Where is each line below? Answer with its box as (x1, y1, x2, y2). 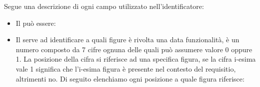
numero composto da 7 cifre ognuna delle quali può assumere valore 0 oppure (15, 44, 252, 54)
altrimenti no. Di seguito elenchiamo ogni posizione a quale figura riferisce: (15, 73, 244, 84)
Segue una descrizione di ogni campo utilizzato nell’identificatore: (4, 1, 204, 11)
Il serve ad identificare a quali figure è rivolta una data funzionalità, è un (15, 34, 239, 45)
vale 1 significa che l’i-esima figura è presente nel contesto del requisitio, (15, 63, 236, 74)
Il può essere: (15, 17, 56, 28)
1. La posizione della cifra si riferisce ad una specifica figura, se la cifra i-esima (15, 54, 256, 64)
